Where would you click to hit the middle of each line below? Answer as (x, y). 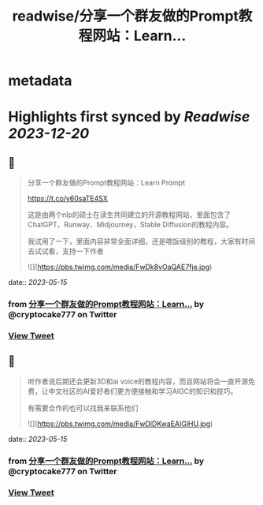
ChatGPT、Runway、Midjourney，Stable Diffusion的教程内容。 (130, 225)
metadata (40, 81)
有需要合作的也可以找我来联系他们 (83, 408)
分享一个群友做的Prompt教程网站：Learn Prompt (106, 183)
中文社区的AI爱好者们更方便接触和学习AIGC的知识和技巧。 (143, 391)
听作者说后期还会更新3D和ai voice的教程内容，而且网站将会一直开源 (138, 381)
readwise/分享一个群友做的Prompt (125, 16)
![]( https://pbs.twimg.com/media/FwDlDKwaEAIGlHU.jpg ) (120, 424)
